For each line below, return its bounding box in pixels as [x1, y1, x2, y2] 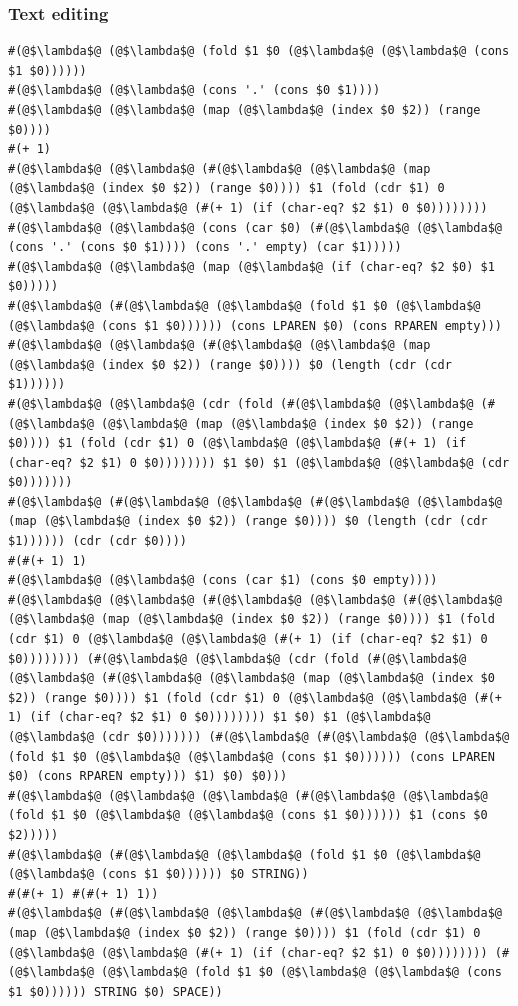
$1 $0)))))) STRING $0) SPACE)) [8, 984, 223, 999]
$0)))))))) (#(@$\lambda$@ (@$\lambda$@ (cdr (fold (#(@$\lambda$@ [8, 651, 467, 666]
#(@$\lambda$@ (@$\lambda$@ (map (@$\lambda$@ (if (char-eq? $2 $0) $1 [8, 259, 495, 274]
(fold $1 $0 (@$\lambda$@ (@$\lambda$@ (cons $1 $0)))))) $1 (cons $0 [8, 808, 488, 823]
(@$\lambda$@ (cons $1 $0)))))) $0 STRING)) [8, 867, 309, 882]
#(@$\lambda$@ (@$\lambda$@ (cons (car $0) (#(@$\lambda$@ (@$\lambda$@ [8, 220, 502, 235]
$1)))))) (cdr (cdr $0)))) [8, 534, 187, 549]
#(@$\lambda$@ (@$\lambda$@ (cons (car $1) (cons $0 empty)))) [8, 573, 438, 588]
